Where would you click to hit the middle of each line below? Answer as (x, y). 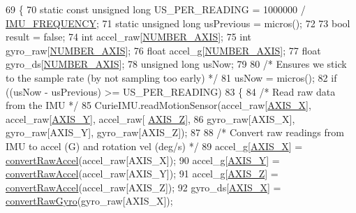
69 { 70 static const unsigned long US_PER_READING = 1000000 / (156, 9)
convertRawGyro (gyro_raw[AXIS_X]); (89, 201)
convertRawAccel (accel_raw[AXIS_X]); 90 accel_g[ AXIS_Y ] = (143, 160)
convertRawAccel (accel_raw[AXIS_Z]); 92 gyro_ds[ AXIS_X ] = (143, 187)
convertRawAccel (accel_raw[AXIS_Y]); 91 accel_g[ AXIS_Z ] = (142, 174)
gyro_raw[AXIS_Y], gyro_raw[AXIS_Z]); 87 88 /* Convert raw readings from (175, 132)
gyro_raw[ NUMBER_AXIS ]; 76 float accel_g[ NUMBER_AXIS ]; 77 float (163, 50)
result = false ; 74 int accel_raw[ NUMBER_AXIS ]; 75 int (129, 37)
